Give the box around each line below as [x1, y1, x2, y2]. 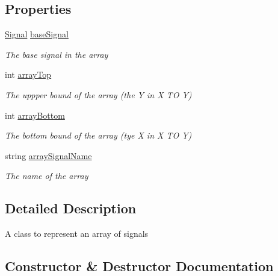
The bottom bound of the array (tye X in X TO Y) [5, 129, 192, 142]
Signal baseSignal [5, 28, 69, 40]
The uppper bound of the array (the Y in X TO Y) [5, 88, 192, 101]
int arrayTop [5, 68, 52, 81]
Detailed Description [5, 199, 137, 218]
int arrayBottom [5, 108, 65, 121]
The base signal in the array [5, 48, 108, 60]
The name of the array [5, 169, 88, 182]
